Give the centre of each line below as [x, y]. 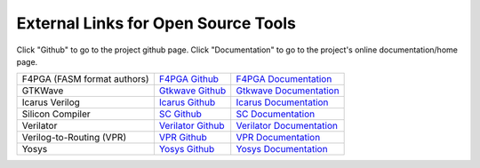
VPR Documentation [278, 138]
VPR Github [183, 138]
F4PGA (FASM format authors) [86, 79]
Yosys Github [187, 149]
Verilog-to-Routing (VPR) [74, 138]
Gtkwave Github [192, 91]
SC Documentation [276, 114]
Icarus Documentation [282, 102]
